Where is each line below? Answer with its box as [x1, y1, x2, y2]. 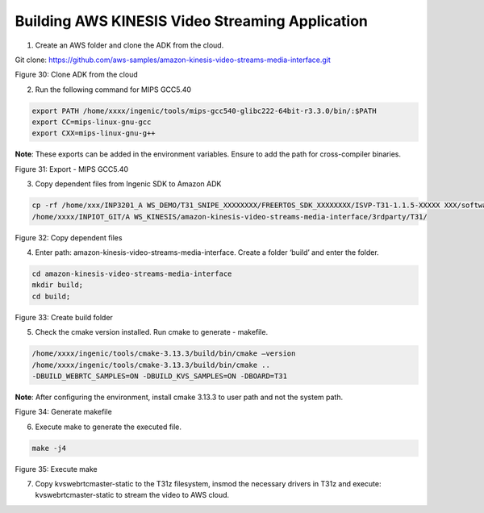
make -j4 [31, 444, 67, 453]
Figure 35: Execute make [15, 464, 98, 473]
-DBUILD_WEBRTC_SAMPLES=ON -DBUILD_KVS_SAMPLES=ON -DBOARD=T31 [31, 371, 288, 381]
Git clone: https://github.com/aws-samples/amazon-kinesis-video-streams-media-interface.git [15, 55, 331, 65]
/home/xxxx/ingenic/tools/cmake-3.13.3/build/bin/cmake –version [31, 349, 296, 358]
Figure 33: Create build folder [15, 312, 113, 322]
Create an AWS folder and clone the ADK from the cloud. [35, 40, 224, 50]
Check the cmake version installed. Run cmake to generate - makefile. [35, 327, 269, 337]
